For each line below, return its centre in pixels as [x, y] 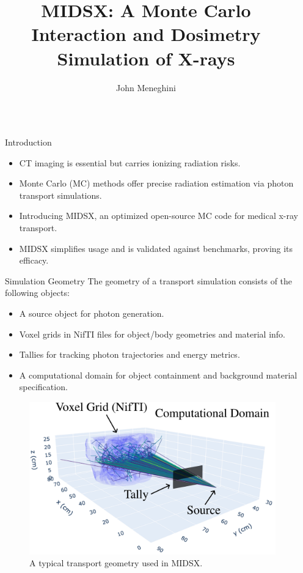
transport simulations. [60, 195]
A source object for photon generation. [92, 313]
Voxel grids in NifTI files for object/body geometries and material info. [152, 334]
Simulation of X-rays [146, 58]
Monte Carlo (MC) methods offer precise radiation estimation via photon [156, 183]
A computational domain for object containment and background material [158, 375]
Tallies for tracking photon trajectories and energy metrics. [130, 354]
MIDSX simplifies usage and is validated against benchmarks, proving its [156, 248]
